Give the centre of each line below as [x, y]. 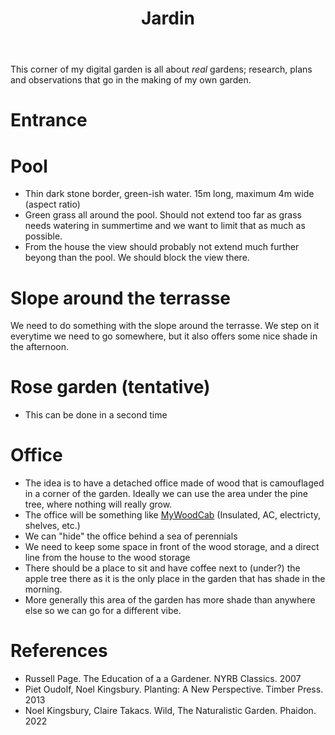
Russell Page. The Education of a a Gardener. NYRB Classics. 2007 [163, 679]
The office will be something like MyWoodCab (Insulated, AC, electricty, [173, 515]
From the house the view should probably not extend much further [162, 247]
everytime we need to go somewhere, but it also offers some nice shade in [164, 336]
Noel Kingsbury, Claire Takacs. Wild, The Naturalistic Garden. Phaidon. [170, 711]
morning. [43, 589]
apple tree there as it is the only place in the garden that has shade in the [175, 579]
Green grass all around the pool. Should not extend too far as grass [163, 215]
